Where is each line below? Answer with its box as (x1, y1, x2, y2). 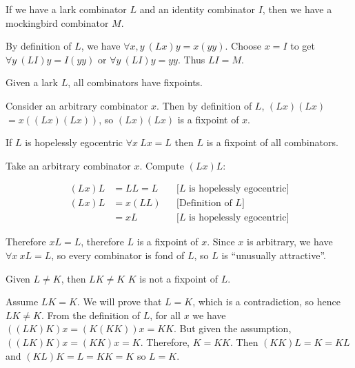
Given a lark (6, 75, 58, 90)
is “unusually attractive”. (221, 248, 326, 263)
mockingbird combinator (6, 15, 109, 30)
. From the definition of (41, 307, 140, 322)
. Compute (139, 158, 185, 172)
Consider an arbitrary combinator (6, 98, 148, 112)
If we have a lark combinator (6, 2, 127, 16)
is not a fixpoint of (139, 271, 218, 285)
